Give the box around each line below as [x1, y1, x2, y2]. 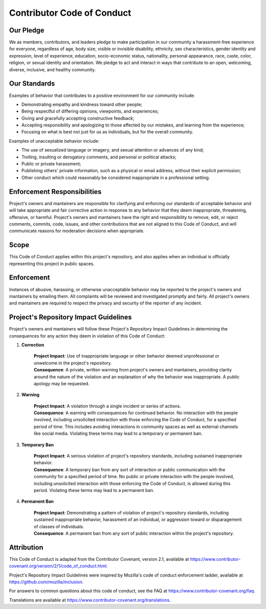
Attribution [9, 543, 44, 551]
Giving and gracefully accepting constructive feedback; [21, 115, 134, 121]
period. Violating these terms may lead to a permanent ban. [33, 487, 155, 493]
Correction [21, 342, 44, 348]
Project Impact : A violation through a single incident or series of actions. [33, 403, 181, 409]
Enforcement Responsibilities [9, 187, 102, 196]
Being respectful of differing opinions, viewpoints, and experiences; [21, 108, 159, 114]
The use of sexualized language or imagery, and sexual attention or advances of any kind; [21, 147, 204, 153]
